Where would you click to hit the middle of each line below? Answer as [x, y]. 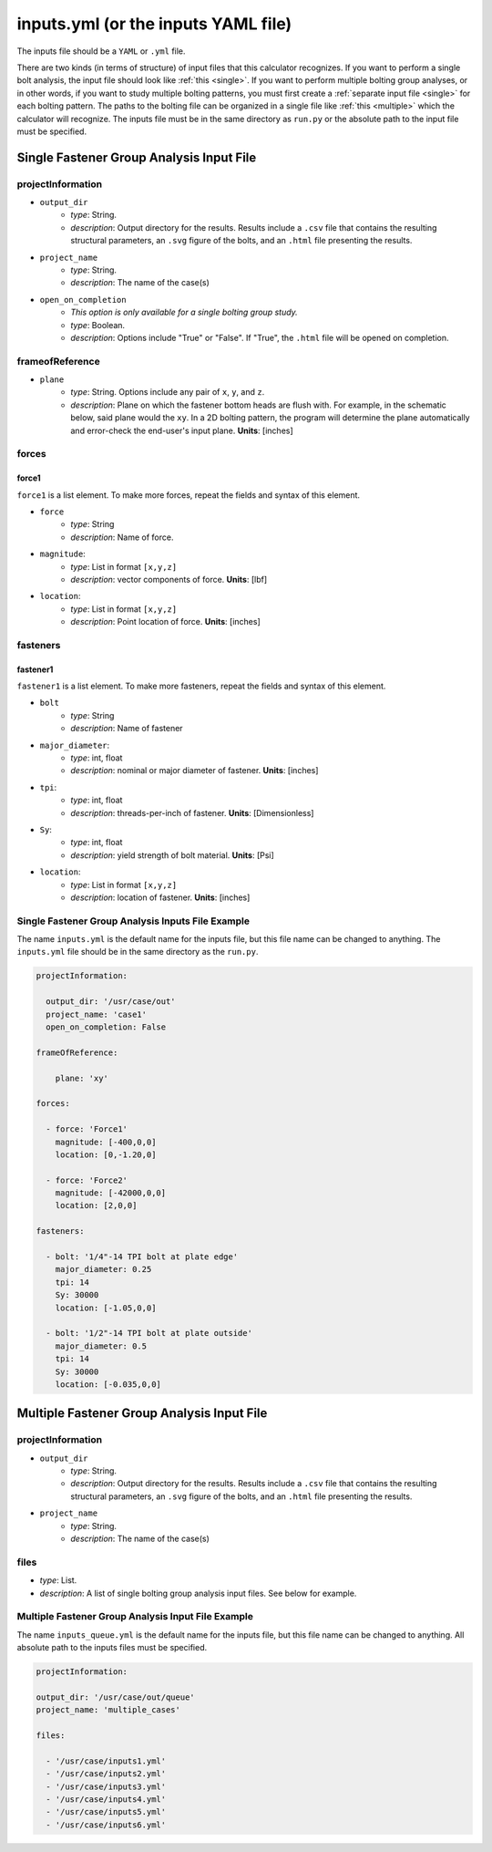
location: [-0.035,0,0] [108, 1384]
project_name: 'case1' [97, 1014]
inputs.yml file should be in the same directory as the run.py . [138, 952]
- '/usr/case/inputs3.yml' [106, 1786]
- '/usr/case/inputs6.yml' [106, 1825]
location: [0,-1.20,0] [106, 1154]
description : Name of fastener [127, 729]
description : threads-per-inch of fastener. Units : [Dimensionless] [192, 812]
